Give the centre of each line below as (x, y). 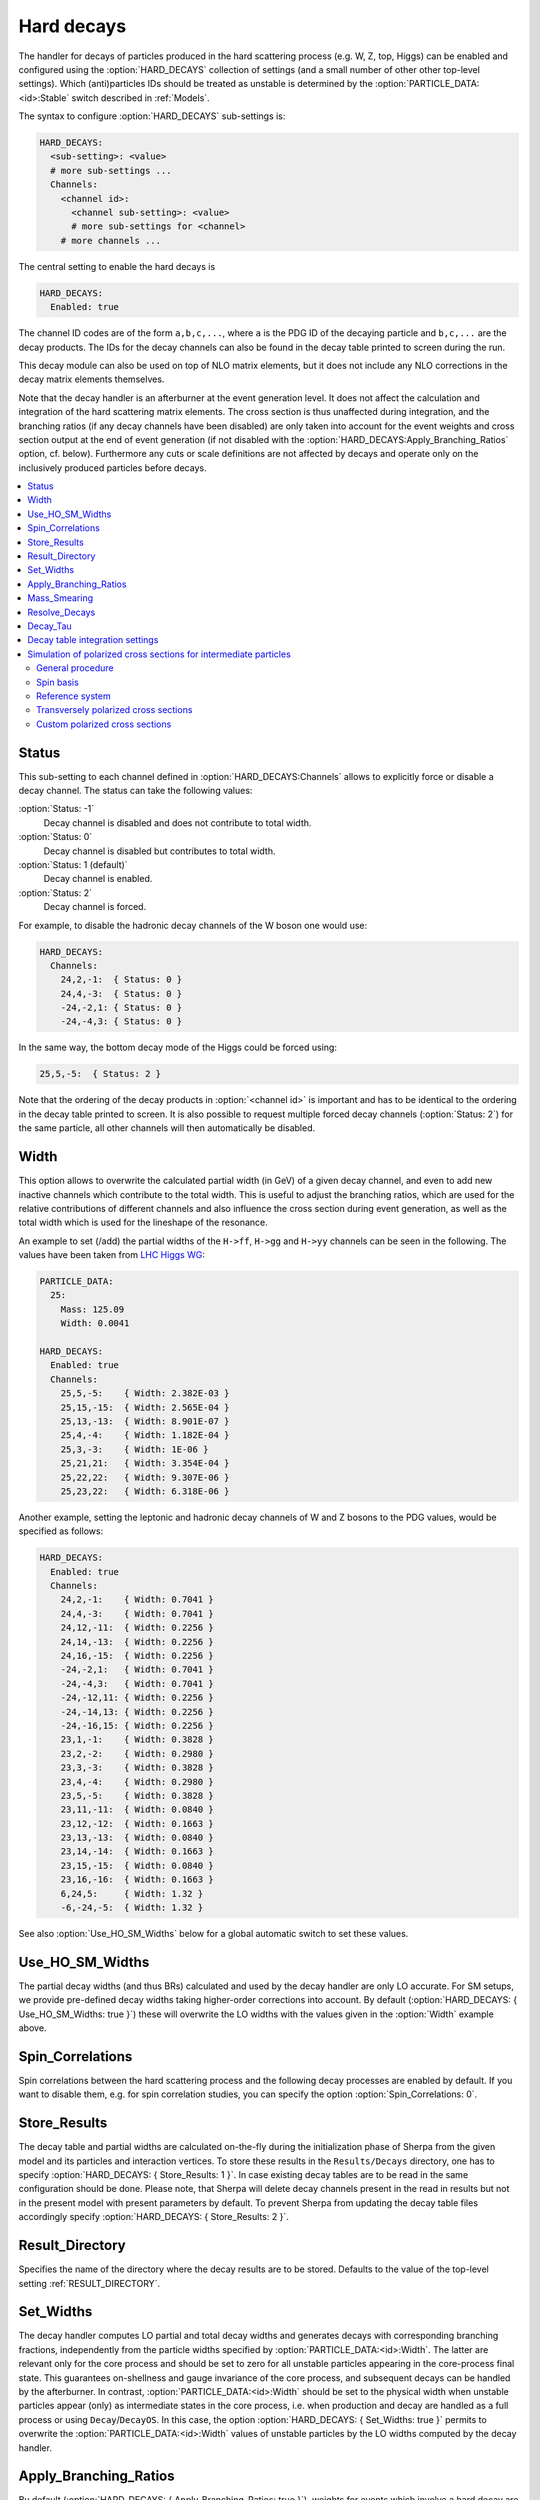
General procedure (75, 668)
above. (32, 2028)
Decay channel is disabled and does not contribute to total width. (177, 822)
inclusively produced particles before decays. (112, 467)
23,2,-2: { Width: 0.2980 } (137, 1753)
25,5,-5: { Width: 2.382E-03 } (145, 1393)
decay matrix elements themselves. (91, 379)
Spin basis (57, 682)
